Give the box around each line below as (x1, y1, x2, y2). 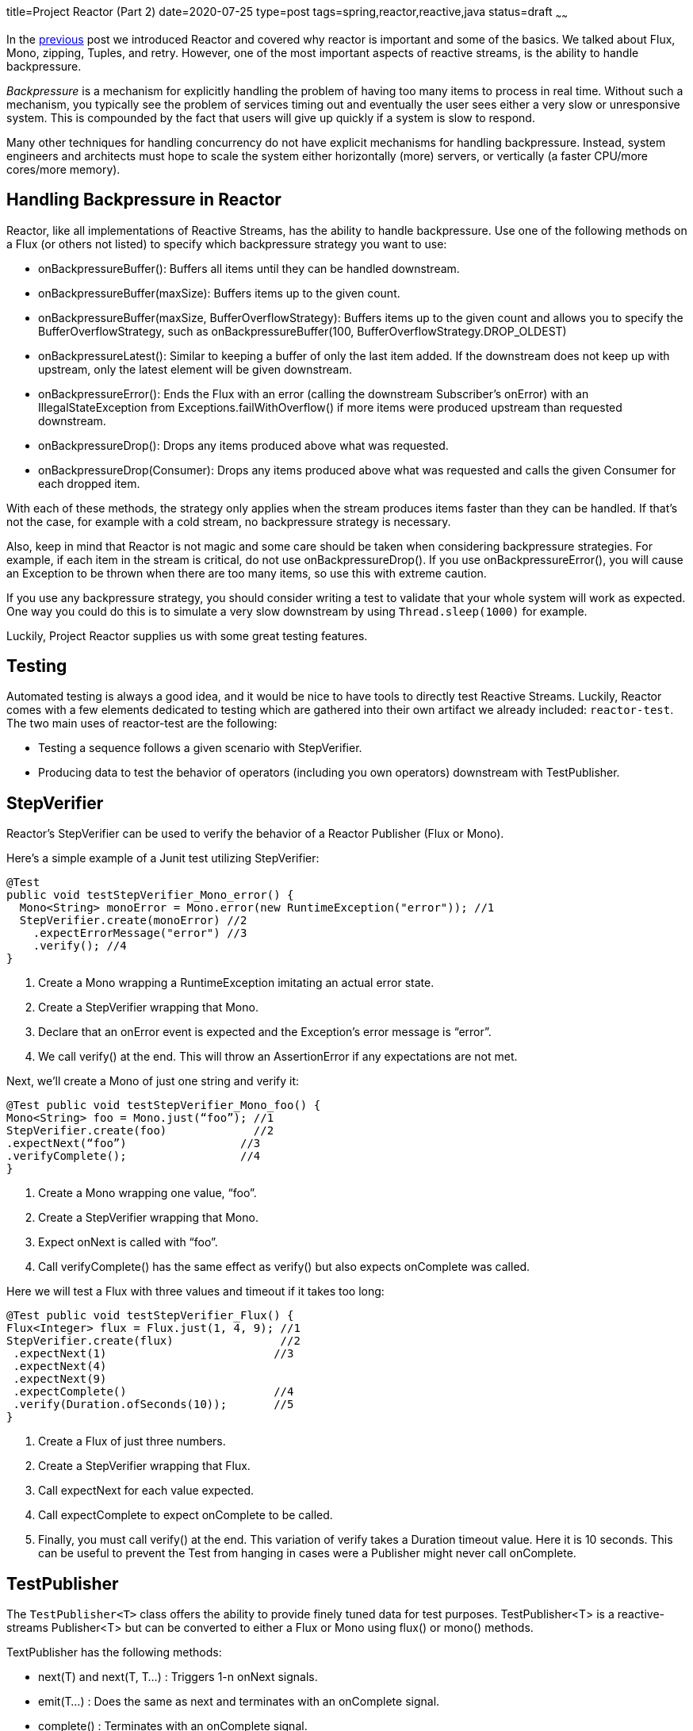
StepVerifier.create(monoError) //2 (19, 914, 247, 927)
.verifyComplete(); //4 (6, 1150, 261, 1163)
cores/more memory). (6, 162, 121, 176)
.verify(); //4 (33, 939, 127, 953)
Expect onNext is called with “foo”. (38, 1235, 218, 1249)
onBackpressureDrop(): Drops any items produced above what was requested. (38, 438, 449, 452)
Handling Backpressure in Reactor (6, 190, 281, 210)
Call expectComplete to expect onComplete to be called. (38, 1508, 333, 1522)
